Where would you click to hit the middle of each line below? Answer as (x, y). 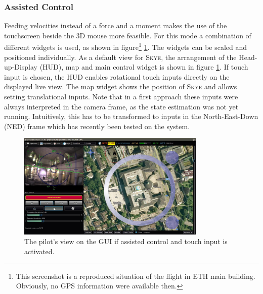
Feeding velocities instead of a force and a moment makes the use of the (116, 25)
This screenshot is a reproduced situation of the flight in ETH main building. (136, 276)
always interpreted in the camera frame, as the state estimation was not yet (121, 106)
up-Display (21, 67)
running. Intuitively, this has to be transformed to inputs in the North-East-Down (131, 116)
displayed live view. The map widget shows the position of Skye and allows (121, 86)
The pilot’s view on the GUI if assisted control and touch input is (126, 241)
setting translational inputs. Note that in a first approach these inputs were (121, 97)
